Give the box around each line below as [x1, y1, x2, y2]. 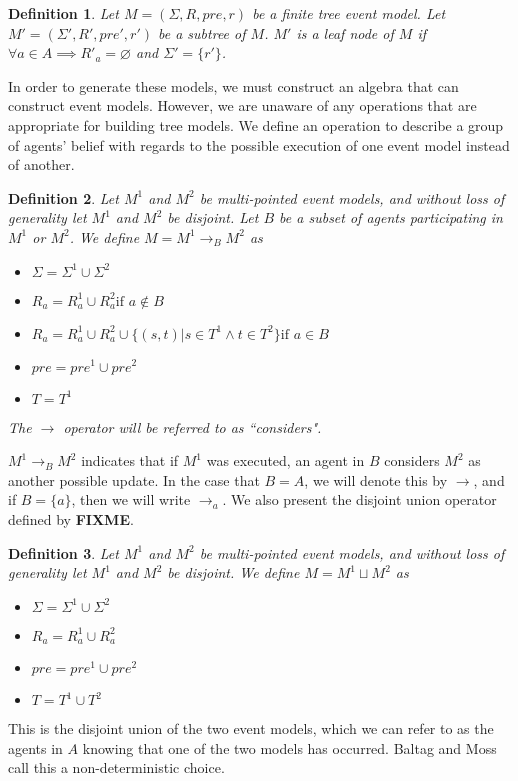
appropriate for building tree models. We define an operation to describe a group [8, 114, 504, 135]
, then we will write [71, 489, 191, 510]
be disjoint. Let [167, 207, 259, 228]
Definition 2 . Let [8, 187, 119, 208]
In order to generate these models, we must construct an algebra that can [8, 75, 459, 96]
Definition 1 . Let [8, 3, 119, 23]
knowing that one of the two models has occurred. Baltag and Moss [82, 737, 497, 758]
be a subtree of [158, 22, 246, 43]
